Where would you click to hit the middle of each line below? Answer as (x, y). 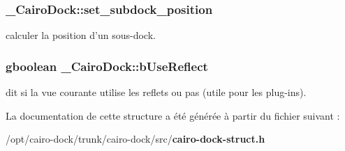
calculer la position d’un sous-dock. (81, 35)
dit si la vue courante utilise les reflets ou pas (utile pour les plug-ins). (156, 92)
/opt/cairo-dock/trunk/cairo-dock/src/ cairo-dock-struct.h (135, 139)
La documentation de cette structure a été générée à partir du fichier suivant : (173, 115)
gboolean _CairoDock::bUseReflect (107, 66)
